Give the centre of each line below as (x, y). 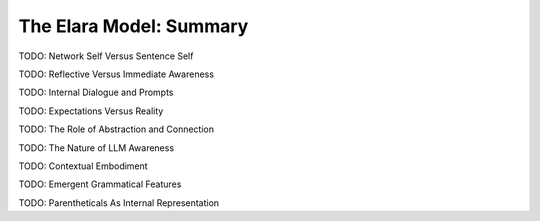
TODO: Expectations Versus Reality (91, 111)
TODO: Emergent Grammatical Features (100, 184)
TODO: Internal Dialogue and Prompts (96, 92)
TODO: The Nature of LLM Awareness (96, 147)
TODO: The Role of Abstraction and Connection (116, 129)
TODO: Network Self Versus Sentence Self (106, 56)
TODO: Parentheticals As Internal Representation (119, 202)
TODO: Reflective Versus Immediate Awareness (116, 74)
